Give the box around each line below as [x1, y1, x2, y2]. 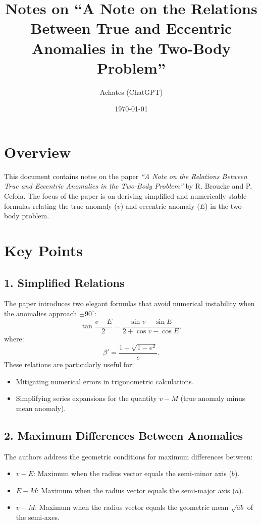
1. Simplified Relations [4, 274, 125, 290]
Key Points [4, 240, 83, 260]
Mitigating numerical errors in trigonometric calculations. [16, 376, 194, 386]
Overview [4, 141, 71, 162]
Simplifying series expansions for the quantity [16, 393, 157, 403]
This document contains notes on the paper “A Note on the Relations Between [4, 170, 247, 181]
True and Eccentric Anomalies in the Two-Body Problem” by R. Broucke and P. [4, 181, 252, 191]
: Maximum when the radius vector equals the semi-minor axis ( [33, 468, 232, 479]
